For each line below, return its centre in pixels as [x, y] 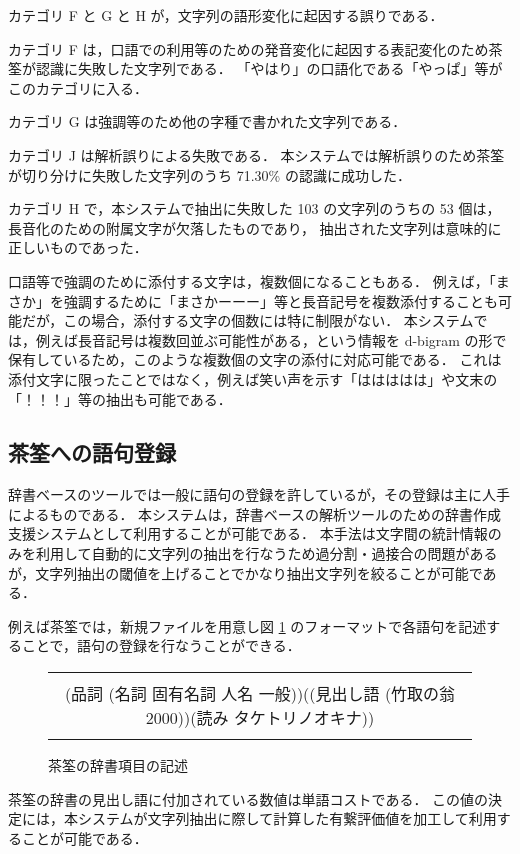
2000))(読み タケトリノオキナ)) [260, 718]
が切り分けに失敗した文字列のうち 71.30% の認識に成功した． [209, 174]
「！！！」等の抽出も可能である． [120, 398]
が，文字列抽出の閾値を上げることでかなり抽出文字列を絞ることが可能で [245, 572]
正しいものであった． [78, 247]
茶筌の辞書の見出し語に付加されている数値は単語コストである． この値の [248, 798]
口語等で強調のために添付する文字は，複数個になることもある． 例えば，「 [252, 280]
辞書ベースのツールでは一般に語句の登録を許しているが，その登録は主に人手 [259, 494]
